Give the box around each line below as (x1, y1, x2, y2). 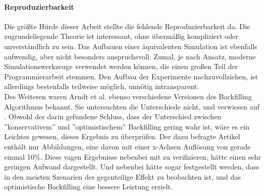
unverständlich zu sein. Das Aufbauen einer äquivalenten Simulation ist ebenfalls (4, 40, 257, 51)
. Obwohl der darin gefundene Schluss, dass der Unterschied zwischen (4, 111, 221, 122)
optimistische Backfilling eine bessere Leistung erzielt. (4, 181, 173, 192)
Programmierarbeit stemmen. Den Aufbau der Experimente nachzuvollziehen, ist (4, 71, 258, 81)
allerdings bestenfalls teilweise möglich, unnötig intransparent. (4, 81, 199, 92)
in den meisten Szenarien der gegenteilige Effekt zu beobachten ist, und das (4, 171, 241, 182)
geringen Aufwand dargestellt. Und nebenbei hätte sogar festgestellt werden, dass (4, 161, 259, 172)
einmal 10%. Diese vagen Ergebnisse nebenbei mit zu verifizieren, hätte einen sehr (4, 151, 261, 162)
